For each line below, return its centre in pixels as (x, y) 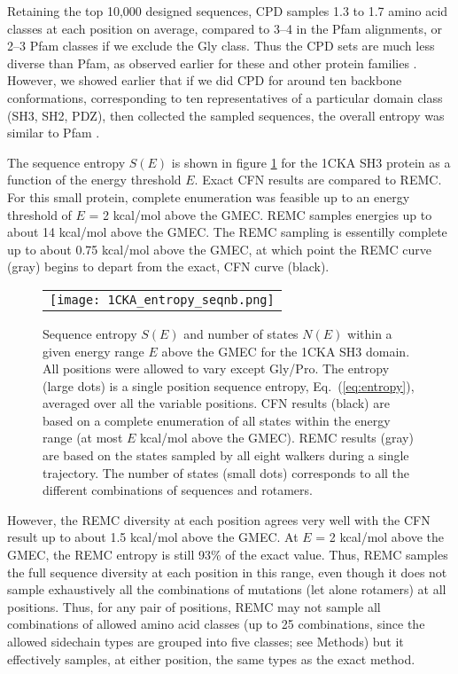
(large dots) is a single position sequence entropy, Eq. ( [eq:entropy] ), (229, 385)
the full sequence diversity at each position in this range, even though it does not (227, 572)
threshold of (39, 214)
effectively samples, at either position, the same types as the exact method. (211, 658)
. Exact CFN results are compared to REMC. (318, 180)
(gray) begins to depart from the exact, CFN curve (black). (168, 266)
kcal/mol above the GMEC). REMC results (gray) (277, 438)
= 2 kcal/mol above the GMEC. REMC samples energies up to (260, 214)
